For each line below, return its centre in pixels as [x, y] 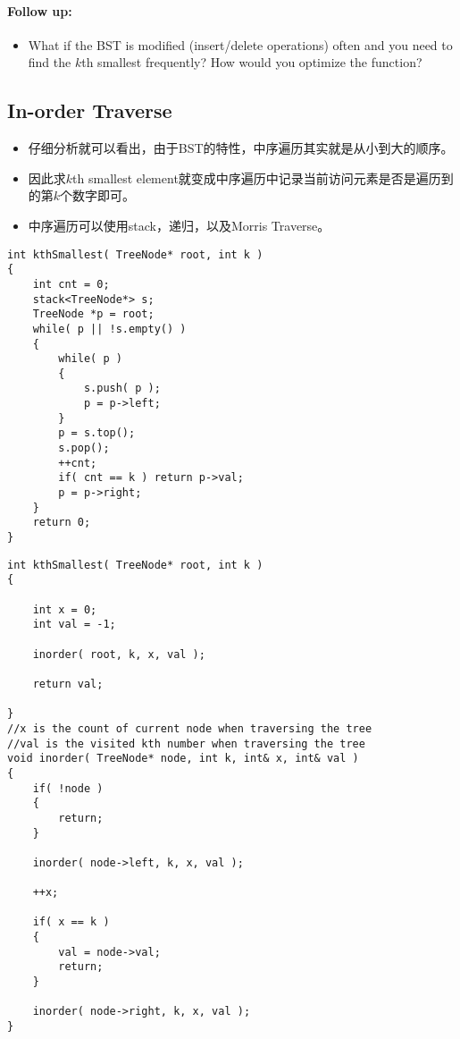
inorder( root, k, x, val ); [119, 654]
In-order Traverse [90, 110]
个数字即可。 [98, 195]
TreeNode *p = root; [93, 314]
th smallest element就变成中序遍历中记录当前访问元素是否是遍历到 [263, 177]
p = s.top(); [97, 433]
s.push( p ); [122, 389]
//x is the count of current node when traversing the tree [190, 728]
